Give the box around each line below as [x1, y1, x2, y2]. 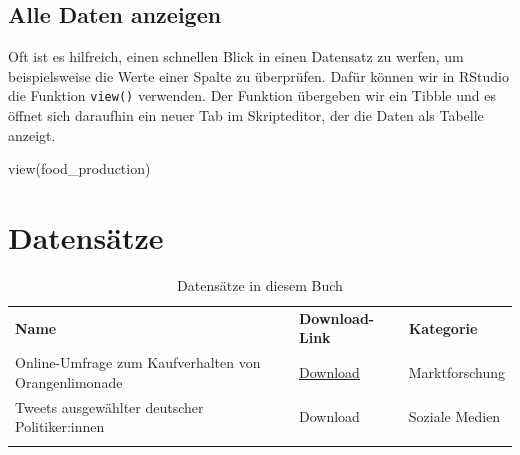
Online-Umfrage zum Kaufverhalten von [15, 352, 261, 373]
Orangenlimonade [15, 371, 123, 392]
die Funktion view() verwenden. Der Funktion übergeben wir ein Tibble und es [8, 85, 496, 106]
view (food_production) [8, 158, 151, 179]
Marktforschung [408, 362, 505, 383]
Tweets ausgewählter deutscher [15, 396, 204, 417]
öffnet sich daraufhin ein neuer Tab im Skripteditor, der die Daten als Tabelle [8, 105, 484, 126]
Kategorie [408, 317, 478, 338]
